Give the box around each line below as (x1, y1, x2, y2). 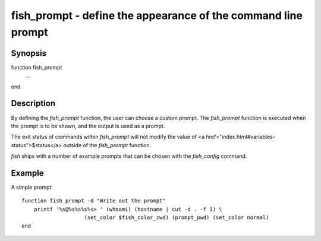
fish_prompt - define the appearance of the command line (11, 9, 303, 22)
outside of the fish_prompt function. (63, 141, 152, 148)
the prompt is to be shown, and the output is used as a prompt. (11, 122, 165, 129)
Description (11, 99, 56, 109)
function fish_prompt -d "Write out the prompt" (21, 198, 166, 204)
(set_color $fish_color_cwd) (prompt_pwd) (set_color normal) (84, 214, 269, 221)
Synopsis (11, 48, 47, 58)
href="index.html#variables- (206, 134, 276, 141)
